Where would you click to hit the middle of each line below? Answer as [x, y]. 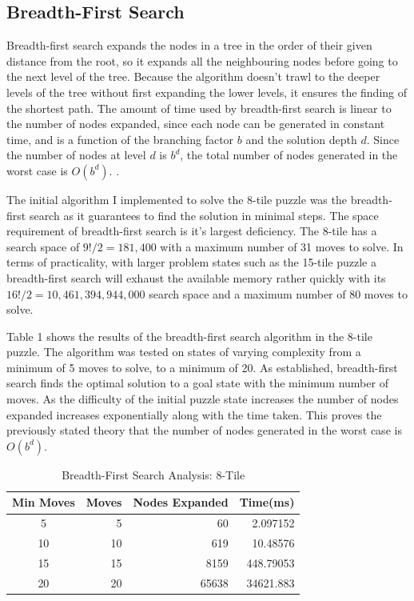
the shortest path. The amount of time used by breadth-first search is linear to [199, 108]
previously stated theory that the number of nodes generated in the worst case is [204, 430]
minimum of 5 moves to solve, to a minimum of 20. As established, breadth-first [202, 367]
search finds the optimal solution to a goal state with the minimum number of [197, 383]
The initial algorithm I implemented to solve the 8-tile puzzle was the [177, 199]
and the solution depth [301, 139]
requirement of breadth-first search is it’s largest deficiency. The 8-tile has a [192, 231]
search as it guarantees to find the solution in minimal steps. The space [204, 215]
